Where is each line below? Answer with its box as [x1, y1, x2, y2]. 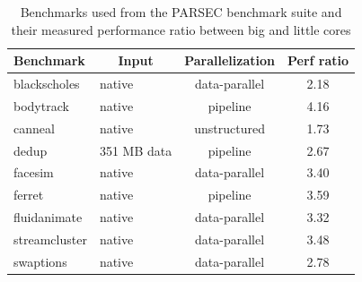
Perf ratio [287, 51, 349, 70]
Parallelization [184, 51, 275, 70]
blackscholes [13, 74, 80, 93]
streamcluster [13, 229, 87, 248]
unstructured [194, 118, 265, 137]
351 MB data [99, 141, 172, 159]
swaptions [13, 252, 67, 270]
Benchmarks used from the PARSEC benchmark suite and [20, 3, 342, 21]
